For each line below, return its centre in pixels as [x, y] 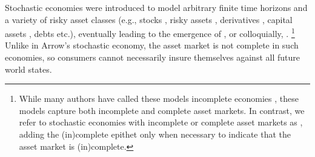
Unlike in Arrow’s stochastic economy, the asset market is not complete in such [152, 45]
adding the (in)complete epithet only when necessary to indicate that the [155, 134]
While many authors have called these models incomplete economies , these [159, 99]
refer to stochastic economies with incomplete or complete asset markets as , [161, 122]
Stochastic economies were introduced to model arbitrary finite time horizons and [156, 7]
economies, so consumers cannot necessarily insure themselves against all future [152, 57]
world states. [28, 69]
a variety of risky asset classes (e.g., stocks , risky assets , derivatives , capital [149, 19]
